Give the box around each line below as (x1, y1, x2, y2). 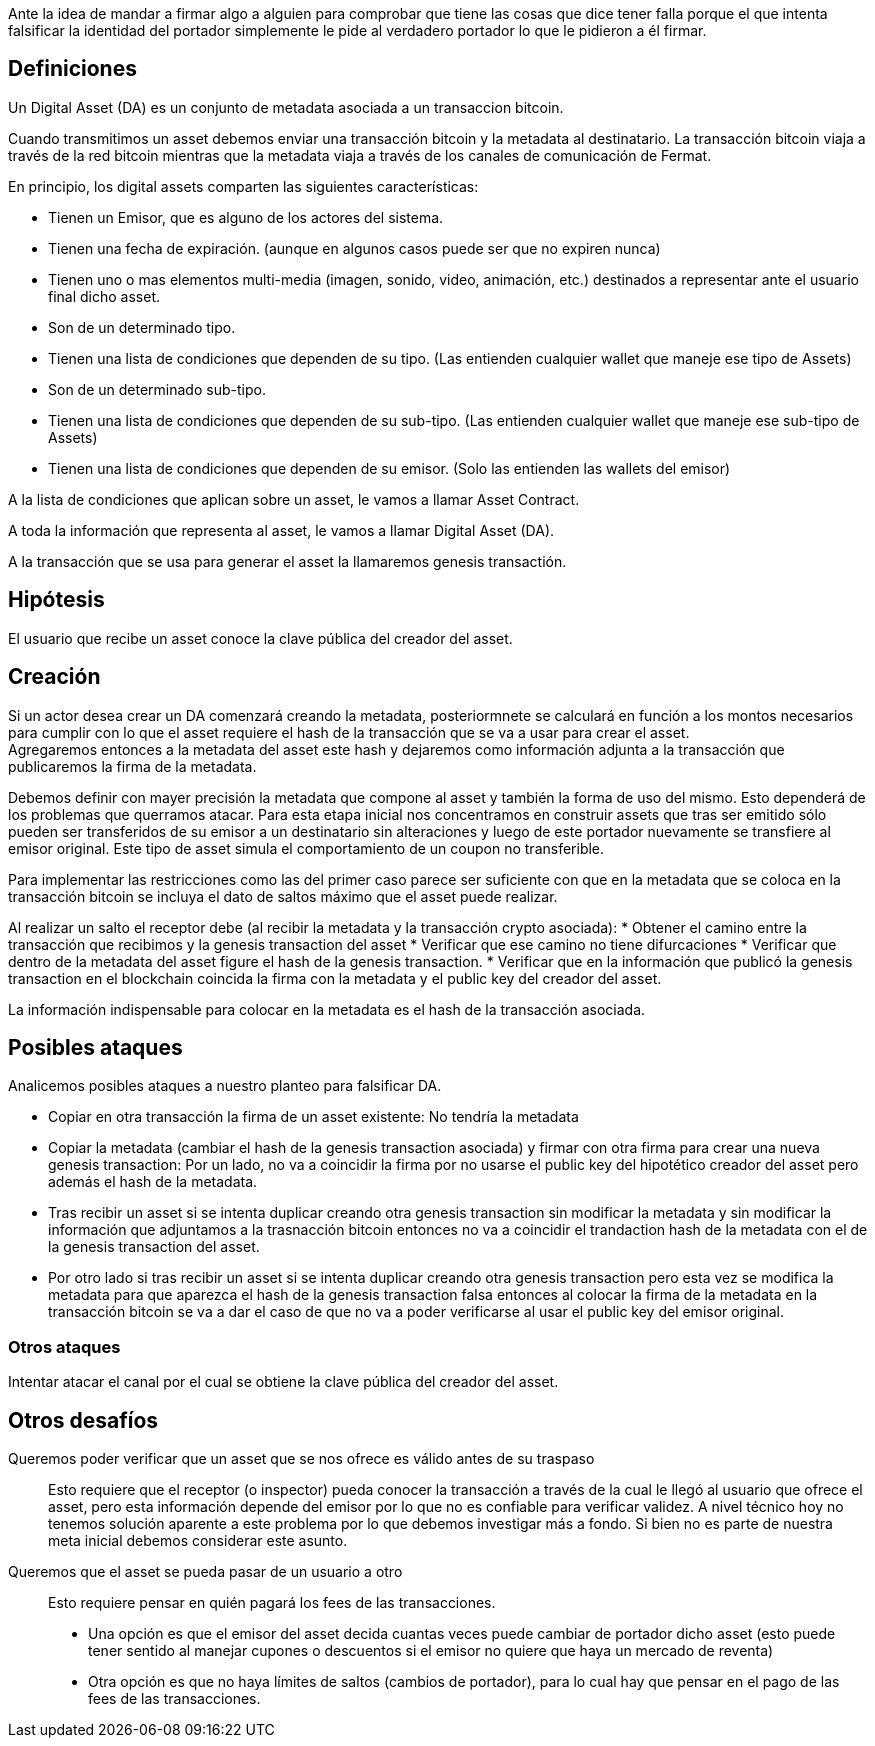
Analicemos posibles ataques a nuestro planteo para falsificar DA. (8, 1077, 442, 1095)
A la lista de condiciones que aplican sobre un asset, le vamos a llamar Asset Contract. (8, 490, 580, 508)
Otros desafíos (8, 1407, 159, 1433)
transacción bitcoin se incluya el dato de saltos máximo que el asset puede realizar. (8, 887, 558, 905)
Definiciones (8, 56, 137, 82)
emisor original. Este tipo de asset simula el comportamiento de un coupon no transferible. (8, 839, 605, 857)
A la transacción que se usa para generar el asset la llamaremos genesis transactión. (8, 552, 567, 570)
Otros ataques (8, 1336, 121, 1357)
